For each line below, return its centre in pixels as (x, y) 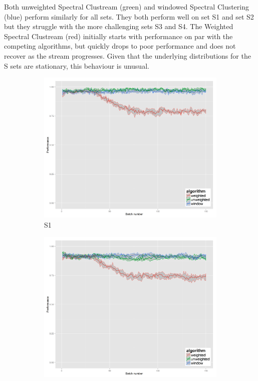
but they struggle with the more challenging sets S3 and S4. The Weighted (119, 26)
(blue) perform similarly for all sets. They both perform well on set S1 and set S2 (129, 16)
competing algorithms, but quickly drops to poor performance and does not (120, 46)
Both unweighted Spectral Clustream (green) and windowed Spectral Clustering (127, 7)
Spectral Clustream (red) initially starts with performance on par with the (118, 36)
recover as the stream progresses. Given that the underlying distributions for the (127, 55)
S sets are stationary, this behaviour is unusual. (77, 65)
